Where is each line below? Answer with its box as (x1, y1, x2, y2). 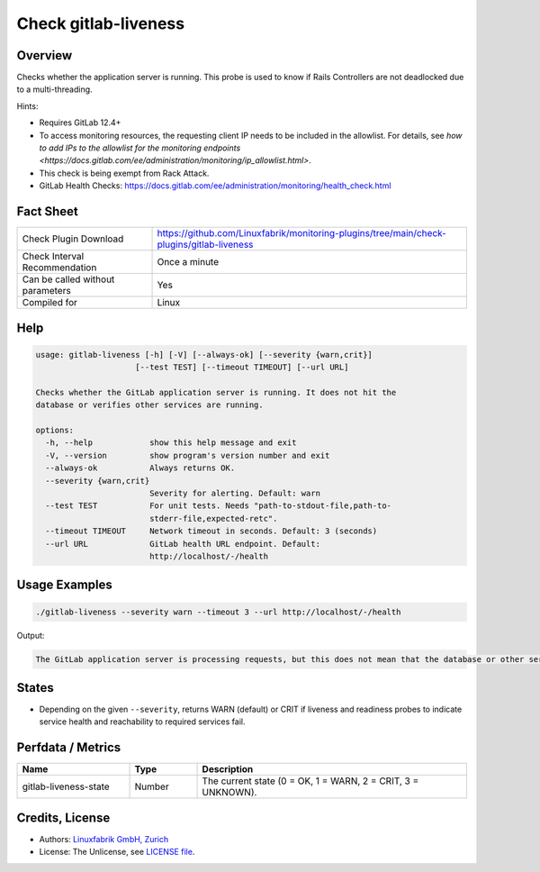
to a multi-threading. (16, 84, 94, 95)
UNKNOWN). (202, 786, 257, 799)
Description (202, 763, 254, 776)
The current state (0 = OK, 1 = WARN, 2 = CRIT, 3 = (202, 775, 419, 787)
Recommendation (22, 261, 97, 274)
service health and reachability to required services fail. (39, 716, 246, 727)
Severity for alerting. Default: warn (148, 488, 321, 498)
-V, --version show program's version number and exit (45, 450, 330, 460)
